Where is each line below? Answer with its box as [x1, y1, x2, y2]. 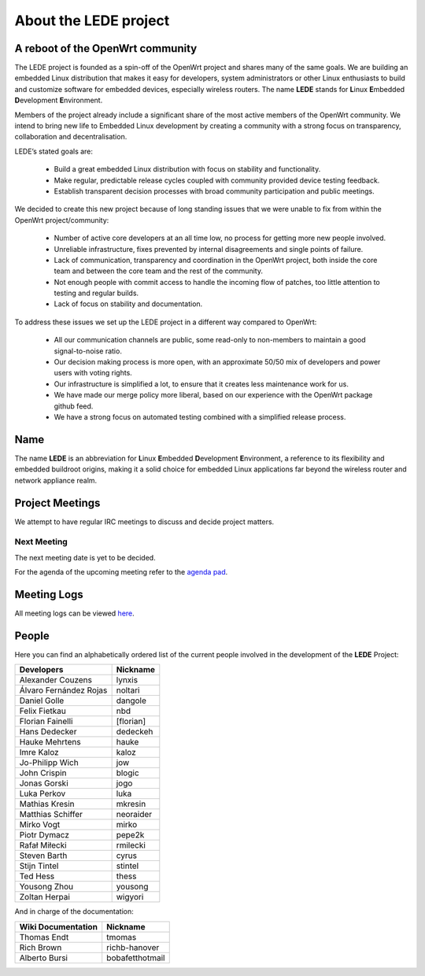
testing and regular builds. [54, 288, 139, 298]
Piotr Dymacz [19, 830, 70, 841]
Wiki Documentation [19, 921, 98, 932]
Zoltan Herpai [19, 892, 71, 903]
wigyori [116, 892, 144, 903]
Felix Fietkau [19, 705, 66, 716]
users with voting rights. [54, 368, 133, 378]
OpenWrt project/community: [14, 215, 109, 224]
